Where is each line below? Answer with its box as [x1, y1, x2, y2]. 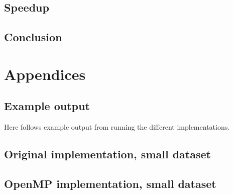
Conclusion [4, 29, 62, 45]
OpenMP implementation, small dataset [4, 175, 216, 191]
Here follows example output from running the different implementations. [4, 122, 230, 132]
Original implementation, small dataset [4, 146, 211, 162]
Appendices [4, 63, 86, 84]
